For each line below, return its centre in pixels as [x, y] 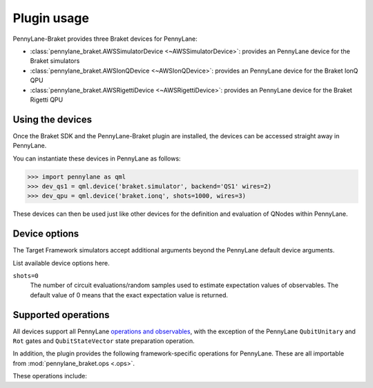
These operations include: [50, 376]
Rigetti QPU [47, 100]
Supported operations [61, 315]
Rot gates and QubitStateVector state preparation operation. [104, 341]
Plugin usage [51, 18]
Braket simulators [55, 61]
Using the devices [52, 119]
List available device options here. [61, 263]
